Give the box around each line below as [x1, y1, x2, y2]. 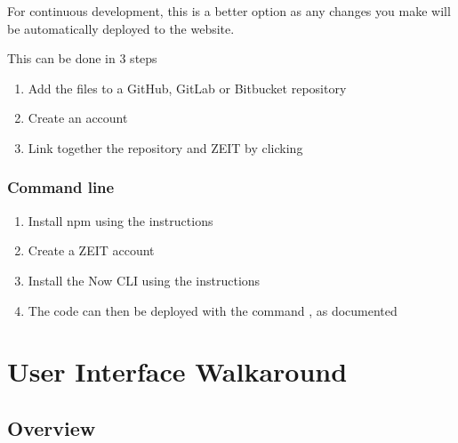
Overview [7, 414, 96, 441]
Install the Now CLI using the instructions [28, 270, 261, 289]
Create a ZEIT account [28, 241, 155, 260]
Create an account [28, 109, 128, 127]
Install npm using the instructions [28, 211, 213, 230]
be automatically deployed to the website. [7, 19, 235, 37]
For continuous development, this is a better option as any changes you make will [7, 2, 451, 20]
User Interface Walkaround [7, 353, 348, 390]
